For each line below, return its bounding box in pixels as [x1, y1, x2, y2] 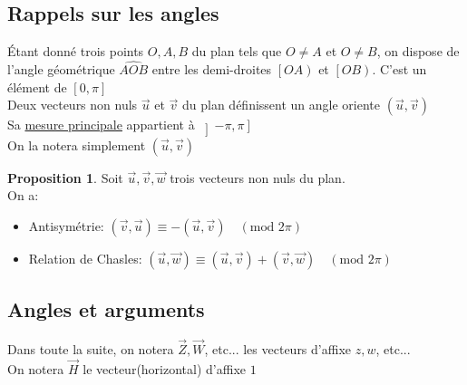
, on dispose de [376, 42, 460, 61]
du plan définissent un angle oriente [182, 95, 380, 114]
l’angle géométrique [7, 60, 115, 79]
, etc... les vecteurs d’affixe [204, 340, 351, 359]
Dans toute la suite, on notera [7, 340, 174, 359]
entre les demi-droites [151, 60, 272, 79]
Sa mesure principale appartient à [7, 115, 195, 134]
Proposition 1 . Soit [7, 168, 123, 187]
